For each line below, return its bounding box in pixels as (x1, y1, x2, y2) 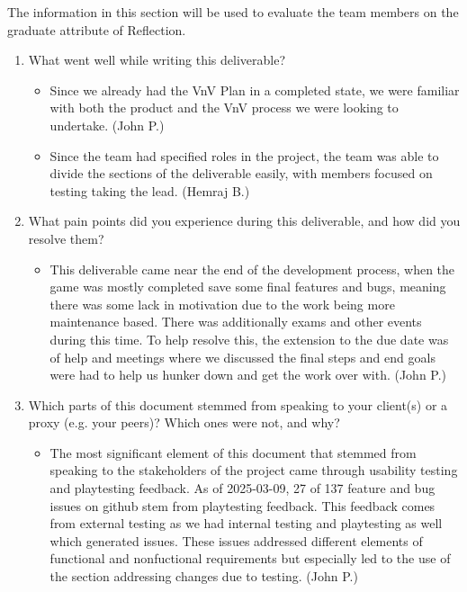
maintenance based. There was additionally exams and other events (49, 312, 422, 331)
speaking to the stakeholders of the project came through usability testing (49, 461, 458, 480)
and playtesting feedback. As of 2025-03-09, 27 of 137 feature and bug (49, 479, 436, 498)
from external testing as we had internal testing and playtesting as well (49, 514, 443, 533)
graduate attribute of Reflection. (7, 20, 186, 39)
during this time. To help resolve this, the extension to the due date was (49, 329, 449, 348)
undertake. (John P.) (49, 115, 165, 134)
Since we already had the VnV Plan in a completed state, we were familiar (49, 80, 460, 99)
